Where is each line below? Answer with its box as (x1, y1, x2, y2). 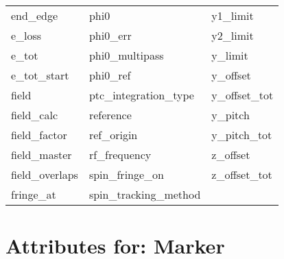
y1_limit (211, 8, 254, 23)
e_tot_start (11, 67, 69, 83)
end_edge (11, 8, 58, 23)
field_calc (11, 107, 58, 123)
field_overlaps (11, 166, 78, 182)
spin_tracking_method (88, 186, 201, 202)
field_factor (11, 127, 67, 143)
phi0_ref (88, 67, 131, 83)
